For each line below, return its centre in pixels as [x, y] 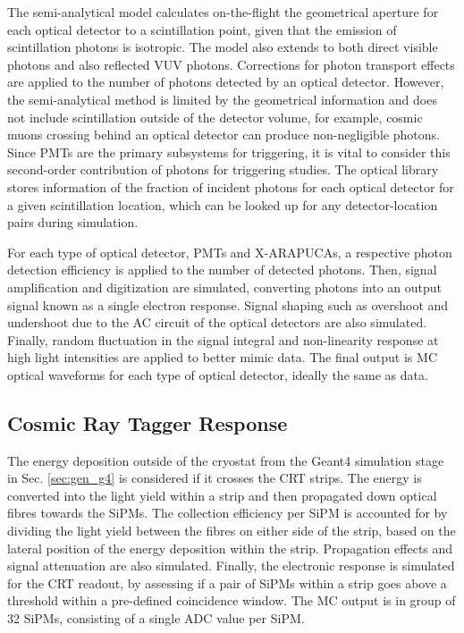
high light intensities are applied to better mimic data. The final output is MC [222, 357]
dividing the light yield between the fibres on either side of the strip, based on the [232, 531]
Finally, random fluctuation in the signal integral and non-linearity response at [223, 339]
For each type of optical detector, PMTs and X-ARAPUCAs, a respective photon [230, 252]
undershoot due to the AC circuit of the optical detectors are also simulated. [217, 322]
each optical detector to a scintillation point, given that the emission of [202, 29]
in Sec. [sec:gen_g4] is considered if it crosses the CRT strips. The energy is [215, 478]
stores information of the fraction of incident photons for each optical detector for [231, 186]
